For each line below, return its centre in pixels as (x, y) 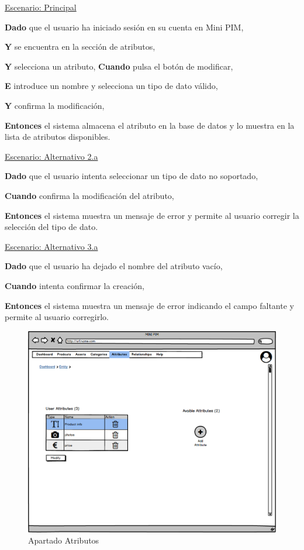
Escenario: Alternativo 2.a (51, 156)
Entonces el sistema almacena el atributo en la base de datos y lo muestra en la (150, 125)
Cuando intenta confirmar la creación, (75, 285)
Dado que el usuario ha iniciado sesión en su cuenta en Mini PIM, (124, 27)
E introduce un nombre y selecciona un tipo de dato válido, (111, 86)
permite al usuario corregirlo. (57, 317)
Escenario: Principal (41, 7)
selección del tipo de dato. (51, 227)
